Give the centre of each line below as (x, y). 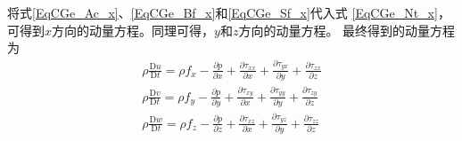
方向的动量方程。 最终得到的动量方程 (347, 30)
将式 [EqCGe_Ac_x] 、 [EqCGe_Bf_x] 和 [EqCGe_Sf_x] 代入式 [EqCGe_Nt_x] (223, 12)
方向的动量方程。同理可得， (133, 30)
